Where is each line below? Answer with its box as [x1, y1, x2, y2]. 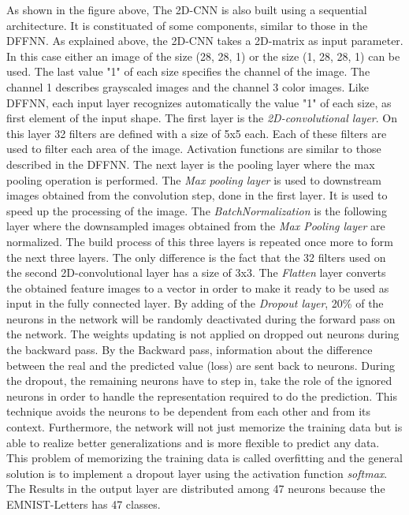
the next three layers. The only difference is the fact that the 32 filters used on [6, 248, 386, 265]
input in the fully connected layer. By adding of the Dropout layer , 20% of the [6, 295, 384, 312]
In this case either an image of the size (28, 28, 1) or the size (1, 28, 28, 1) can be [6, 47, 400, 64]
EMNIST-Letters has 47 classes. [6, 496, 161, 512]
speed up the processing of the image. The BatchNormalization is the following [6, 202, 387, 218]
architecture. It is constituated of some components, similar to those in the [6, 17, 368, 33]
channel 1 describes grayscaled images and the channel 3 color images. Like [6, 78, 369, 95]
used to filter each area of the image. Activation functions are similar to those [6, 140, 381, 157]
